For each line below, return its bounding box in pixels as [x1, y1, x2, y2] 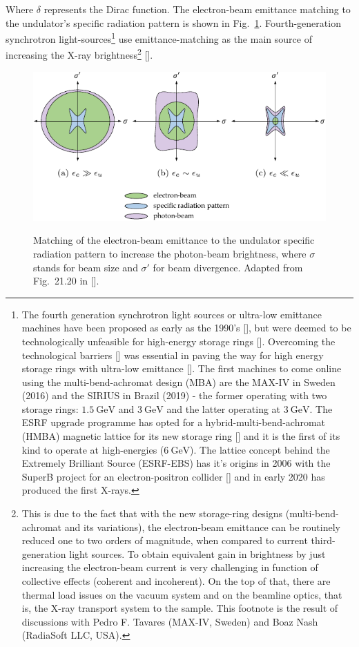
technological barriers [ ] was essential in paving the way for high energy [21, 347, 324, 362]
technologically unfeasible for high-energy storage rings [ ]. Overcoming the [21, 334, 336, 348]
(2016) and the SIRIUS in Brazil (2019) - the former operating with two [21, 388, 327, 403]
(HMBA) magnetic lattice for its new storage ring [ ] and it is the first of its [21, 429, 340, 443]
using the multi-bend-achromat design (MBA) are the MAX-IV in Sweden [21, 374, 336, 389]
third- [311, 533, 336, 548]
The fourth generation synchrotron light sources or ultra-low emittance [21, 307, 322, 321]
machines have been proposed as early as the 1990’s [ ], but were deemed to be [21, 320, 351, 335]
